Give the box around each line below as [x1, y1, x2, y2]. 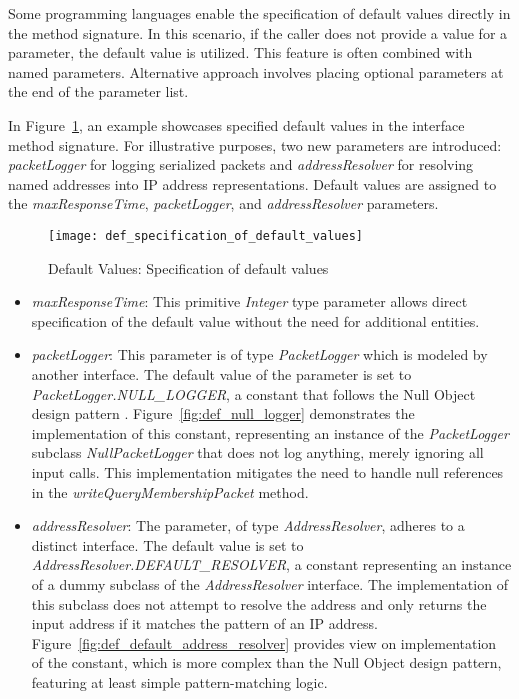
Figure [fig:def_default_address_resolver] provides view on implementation [31, 632, 497, 653]
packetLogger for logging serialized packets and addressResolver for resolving [8, 154, 474, 175]
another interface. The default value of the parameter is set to [31, 363, 412, 384]
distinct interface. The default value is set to [31, 534, 304, 555]
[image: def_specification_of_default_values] [48, 228, 363, 243]
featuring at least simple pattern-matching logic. [31, 671, 328, 692]
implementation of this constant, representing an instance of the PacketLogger [31, 422, 509, 443]
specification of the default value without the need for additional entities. [31, 310, 480, 331]
